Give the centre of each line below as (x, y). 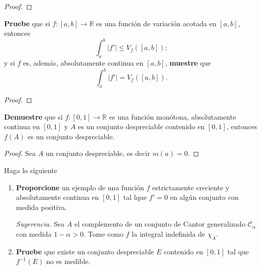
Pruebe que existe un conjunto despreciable (85, 251)
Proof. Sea (20, 153)
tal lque (135, 197)
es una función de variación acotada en (156, 23)
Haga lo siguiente (31, 170)
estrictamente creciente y (191, 187)
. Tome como (104, 233)
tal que (238, 251)
